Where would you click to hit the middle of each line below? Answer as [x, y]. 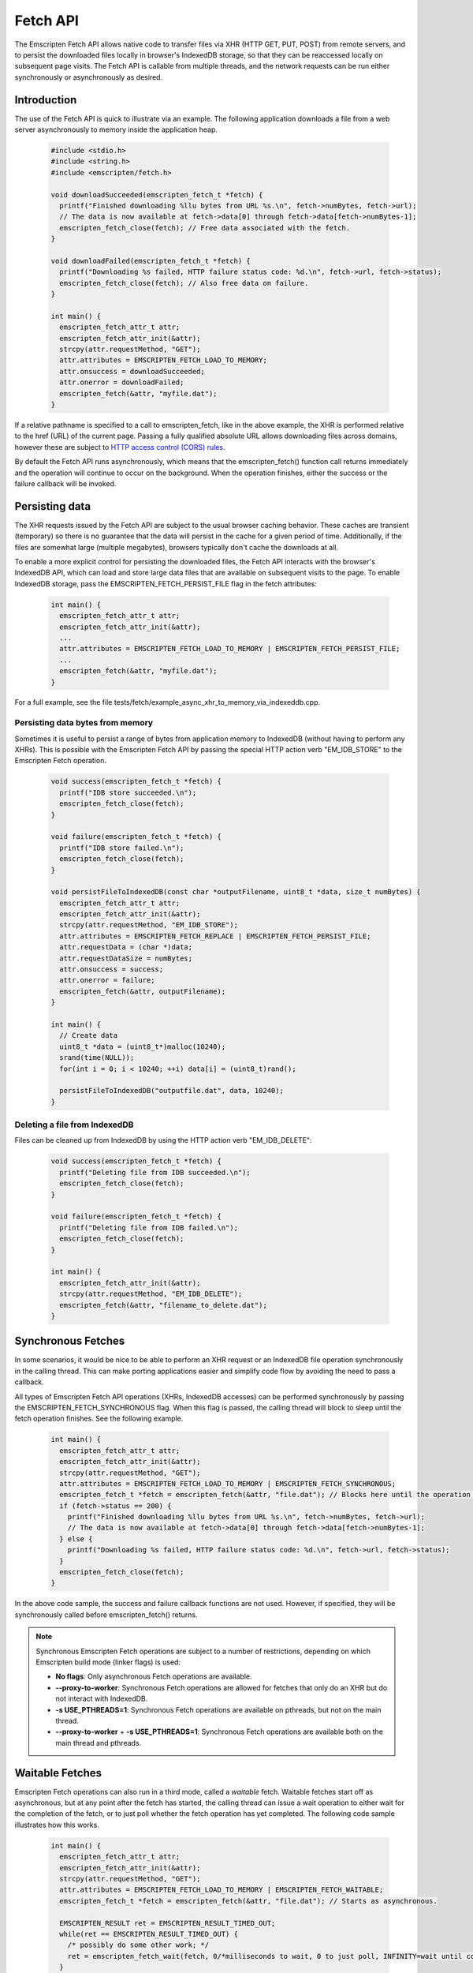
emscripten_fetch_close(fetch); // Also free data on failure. [184, 283]
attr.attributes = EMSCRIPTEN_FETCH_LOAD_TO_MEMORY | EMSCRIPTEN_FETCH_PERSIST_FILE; [230, 649]
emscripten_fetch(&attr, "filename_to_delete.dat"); [163, 1305]
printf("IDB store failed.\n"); [122, 848]
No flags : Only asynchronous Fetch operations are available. [154, 1676]
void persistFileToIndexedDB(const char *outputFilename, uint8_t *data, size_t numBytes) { [236, 892]
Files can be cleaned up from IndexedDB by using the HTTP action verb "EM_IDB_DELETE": [163, 1140]
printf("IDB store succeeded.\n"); [128, 792]
